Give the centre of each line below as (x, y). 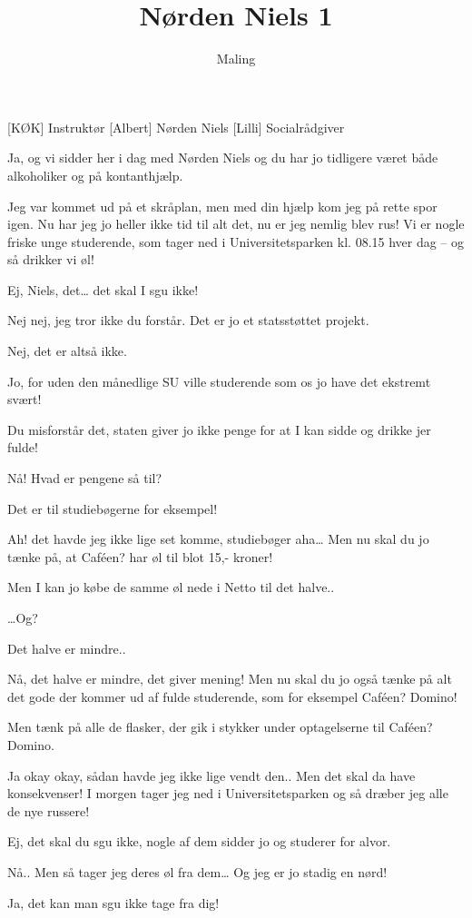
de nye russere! (49, 810)
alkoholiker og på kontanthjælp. (95, 175)
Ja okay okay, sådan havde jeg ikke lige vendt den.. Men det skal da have (211, 775)
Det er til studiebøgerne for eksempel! (113, 508)
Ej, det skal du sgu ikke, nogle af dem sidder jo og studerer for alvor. (199, 841)
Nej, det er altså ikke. (67, 351)
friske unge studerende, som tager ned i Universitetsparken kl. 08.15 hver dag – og (236, 241)
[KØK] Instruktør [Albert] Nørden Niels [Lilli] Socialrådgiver (176, 127)
